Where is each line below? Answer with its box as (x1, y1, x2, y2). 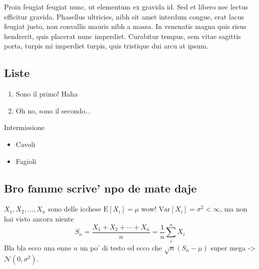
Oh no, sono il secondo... (15, 105, 91, 115)
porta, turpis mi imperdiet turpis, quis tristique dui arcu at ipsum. (4, 40, 208, 51)
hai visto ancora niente (4, 213, 74, 223)
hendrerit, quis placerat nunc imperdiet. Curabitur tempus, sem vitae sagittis (4, 30, 241, 41)
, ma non (220, 203, 247, 214)
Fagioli (15, 155, 36, 166)
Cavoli (15, 138, 35, 149)
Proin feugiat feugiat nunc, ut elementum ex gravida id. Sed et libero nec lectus (4, 1, 248, 11)
